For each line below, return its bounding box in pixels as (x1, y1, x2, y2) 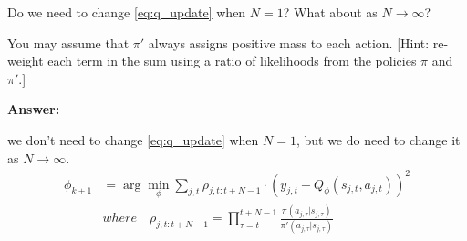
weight (7, 51, 44, 70)
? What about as (283, 3, 378, 21)
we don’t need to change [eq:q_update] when (7, 130, 259, 149)
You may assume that (7, 33, 130, 52)
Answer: (7, 100, 60, 119)
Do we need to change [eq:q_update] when (7, 3, 246, 21)
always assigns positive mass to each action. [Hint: (148, 33, 430, 52)
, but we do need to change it (296, 130, 461, 149)
